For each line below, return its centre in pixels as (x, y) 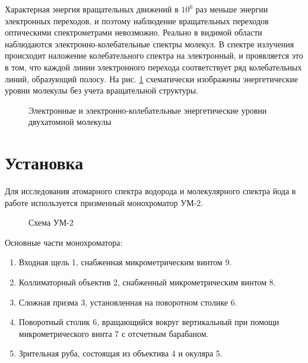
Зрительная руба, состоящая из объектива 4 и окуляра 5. (120, 353)
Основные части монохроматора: (64, 242)
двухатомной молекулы (70, 122)
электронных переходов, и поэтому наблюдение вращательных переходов (137, 20)
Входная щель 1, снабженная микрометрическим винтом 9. (125, 262)
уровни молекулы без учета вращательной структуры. (102, 90)
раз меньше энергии (232, 9)
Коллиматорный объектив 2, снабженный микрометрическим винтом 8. (147, 282)
